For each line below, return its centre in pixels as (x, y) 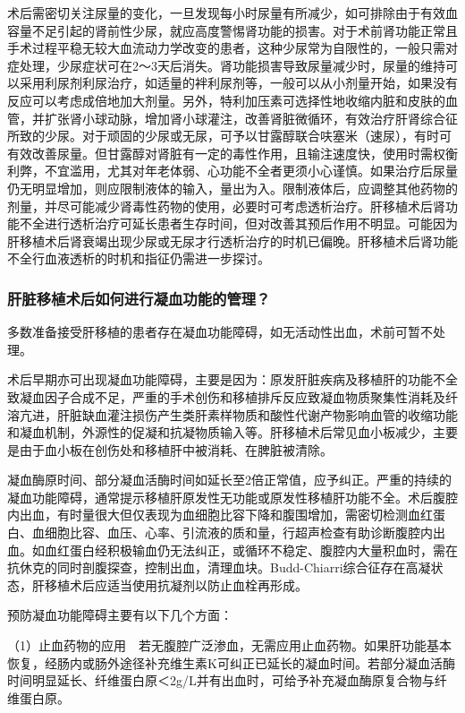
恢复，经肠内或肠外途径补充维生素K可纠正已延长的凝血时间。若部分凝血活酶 (231, 662)
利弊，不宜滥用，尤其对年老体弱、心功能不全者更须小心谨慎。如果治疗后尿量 (232, 171)
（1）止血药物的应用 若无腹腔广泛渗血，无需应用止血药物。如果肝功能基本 (229, 645)
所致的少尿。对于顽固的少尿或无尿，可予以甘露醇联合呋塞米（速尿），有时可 (229, 136)
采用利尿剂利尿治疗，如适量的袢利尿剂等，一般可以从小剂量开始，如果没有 (238, 83)
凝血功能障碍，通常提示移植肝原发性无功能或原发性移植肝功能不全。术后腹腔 (232, 497)
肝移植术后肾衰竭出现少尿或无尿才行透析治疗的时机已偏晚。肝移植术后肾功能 (232, 241)
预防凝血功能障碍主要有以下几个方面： (120, 615)
